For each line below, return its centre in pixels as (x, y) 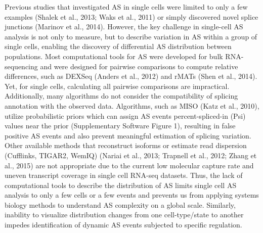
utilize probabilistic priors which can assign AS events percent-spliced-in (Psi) (125, 115)
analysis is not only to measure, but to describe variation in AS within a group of (131, 36)
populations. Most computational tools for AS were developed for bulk (114, 56)
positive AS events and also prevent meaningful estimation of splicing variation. (128, 135)
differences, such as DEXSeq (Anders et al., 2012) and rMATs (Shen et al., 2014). (131, 76)
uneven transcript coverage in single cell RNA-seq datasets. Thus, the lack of (124, 175)
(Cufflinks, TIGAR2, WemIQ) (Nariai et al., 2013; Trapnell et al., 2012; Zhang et (131, 155)
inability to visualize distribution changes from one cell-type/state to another (124, 215)
